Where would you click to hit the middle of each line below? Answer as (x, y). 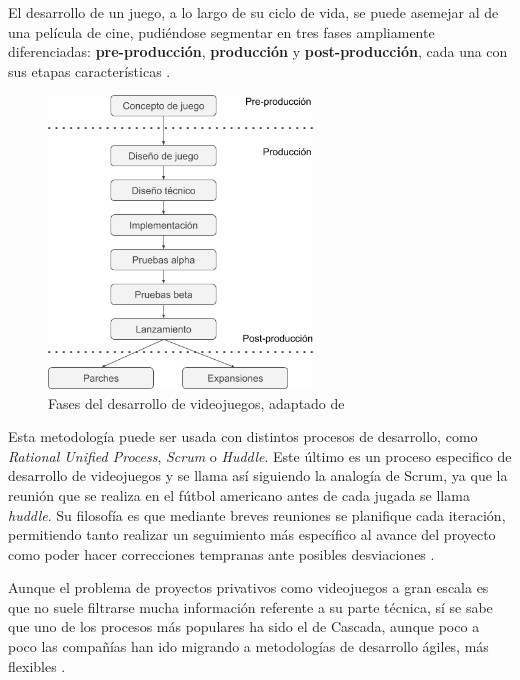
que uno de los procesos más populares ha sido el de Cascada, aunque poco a (244, 626)
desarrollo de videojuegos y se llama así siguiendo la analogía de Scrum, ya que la (258, 475)
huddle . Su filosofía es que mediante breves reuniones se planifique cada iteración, (257, 514)
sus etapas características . (89, 70)
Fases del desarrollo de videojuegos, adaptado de (196, 402)
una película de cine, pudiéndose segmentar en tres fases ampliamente (221, 31)
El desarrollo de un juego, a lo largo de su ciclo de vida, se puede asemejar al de (253, 12)
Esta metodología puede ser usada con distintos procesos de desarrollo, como (243, 436)
